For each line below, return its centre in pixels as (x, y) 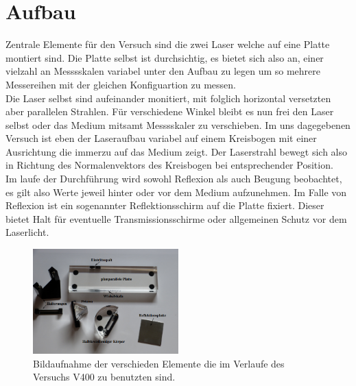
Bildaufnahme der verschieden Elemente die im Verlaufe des (159, 363)
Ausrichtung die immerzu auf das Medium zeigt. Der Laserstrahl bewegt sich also (177, 151)
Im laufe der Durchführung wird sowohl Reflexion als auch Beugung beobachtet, (174, 179)
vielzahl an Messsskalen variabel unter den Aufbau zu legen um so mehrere (163, 71)
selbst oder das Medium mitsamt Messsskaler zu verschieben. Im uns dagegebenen (178, 124)
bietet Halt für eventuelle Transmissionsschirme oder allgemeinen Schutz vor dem (176, 218)
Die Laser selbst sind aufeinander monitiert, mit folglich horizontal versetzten (168, 98)
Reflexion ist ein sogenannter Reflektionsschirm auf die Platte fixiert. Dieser (165, 205)
